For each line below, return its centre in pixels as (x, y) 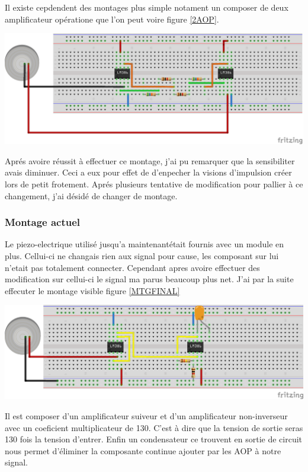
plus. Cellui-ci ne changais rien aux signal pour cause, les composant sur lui (142, 256)
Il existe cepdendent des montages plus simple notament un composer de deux (147, 7)
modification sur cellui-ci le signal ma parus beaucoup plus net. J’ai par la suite (149, 279)
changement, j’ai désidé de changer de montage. (91, 195)
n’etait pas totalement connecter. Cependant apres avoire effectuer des (132, 267)
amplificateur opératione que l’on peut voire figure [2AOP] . (112, 19)
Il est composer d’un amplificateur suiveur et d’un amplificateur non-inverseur (146, 415)
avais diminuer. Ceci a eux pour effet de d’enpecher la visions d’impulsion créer (148, 172)
